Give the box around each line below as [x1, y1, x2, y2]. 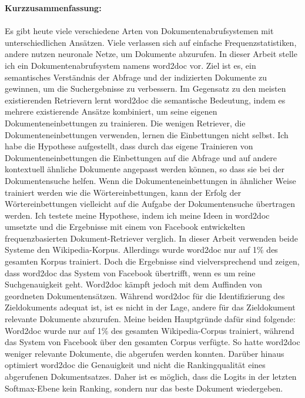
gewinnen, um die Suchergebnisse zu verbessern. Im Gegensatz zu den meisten [5, 82, 286, 95]
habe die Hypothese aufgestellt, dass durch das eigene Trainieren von [5, 140, 253, 152]
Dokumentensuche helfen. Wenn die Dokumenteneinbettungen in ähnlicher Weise [5, 174, 296, 186]
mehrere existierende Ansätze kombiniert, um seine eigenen [5, 105, 217, 118]
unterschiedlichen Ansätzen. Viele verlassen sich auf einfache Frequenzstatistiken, [5, 36, 297, 48]
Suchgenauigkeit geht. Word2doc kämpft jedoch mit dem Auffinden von [5, 278, 262, 290]
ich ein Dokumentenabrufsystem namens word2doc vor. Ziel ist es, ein [5, 59, 256, 71]
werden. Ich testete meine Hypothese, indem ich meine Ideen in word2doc [5, 209, 270, 221]
